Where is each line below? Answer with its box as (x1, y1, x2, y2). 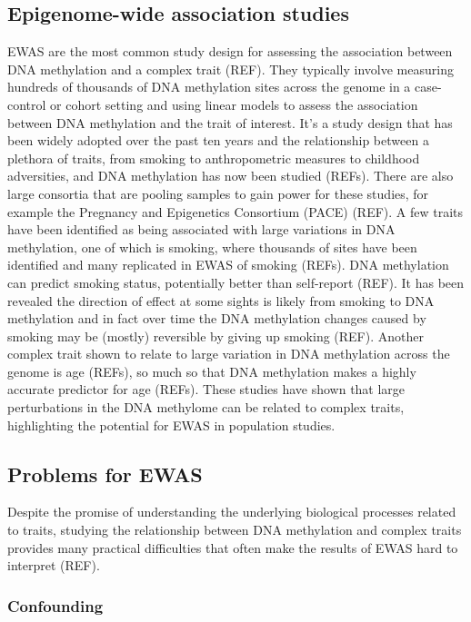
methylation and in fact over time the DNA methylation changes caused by (7, 309, 426, 328)
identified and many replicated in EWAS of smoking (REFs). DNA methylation (7, 255, 449, 274)
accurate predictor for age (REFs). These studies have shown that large (7, 380, 406, 399)
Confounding (7, 594, 104, 617)
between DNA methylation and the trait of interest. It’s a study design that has (7, 113, 453, 132)
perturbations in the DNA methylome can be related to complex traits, (7, 398, 405, 417)
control (7, 94, 46, 114)
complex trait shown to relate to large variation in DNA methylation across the (7, 344, 450, 363)
